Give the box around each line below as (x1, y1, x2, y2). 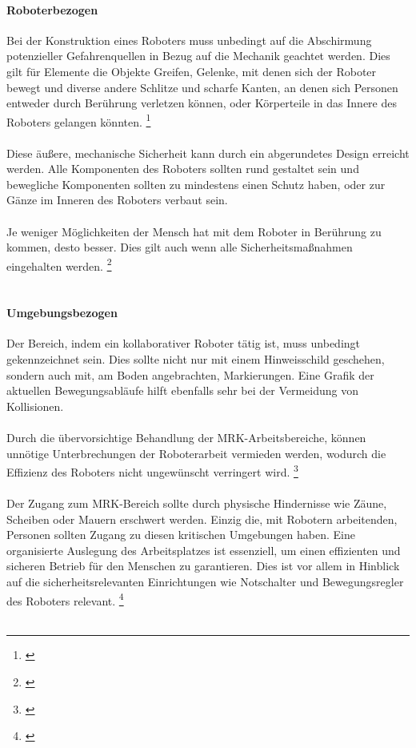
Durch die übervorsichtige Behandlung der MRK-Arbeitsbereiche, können (6, 428, 366, 445)
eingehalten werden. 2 (6, 255, 112, 274)
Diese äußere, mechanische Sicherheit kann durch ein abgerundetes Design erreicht (6, 144, 410, 161)
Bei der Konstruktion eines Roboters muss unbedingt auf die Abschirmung (6, 31, 372, 48)
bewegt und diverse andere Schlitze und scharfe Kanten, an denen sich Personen (6, 78, 398, 95)
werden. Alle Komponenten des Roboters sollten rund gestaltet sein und (6, 160, 359, 177)
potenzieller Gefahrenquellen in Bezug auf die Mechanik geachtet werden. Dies (6, 47, 390, 64)
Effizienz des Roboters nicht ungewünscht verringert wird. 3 (6, 461, 298, 480)
